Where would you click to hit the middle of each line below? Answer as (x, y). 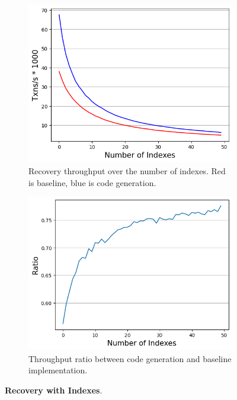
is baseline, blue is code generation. (92, 182)
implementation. (58, 370)
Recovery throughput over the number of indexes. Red (127, 171)
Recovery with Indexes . (54, 390)
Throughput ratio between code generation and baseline (130, 358)
